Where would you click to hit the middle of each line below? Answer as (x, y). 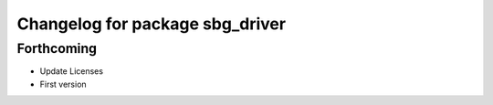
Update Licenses (72, 71)
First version (63, 84)
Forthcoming (57, 48)
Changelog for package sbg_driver (152, 24)
